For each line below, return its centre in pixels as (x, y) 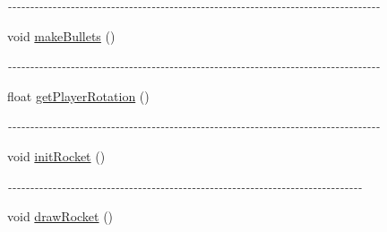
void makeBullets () (61, 35)
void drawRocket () (60, 216)
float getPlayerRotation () (78, 95)
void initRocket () (56, 155)
